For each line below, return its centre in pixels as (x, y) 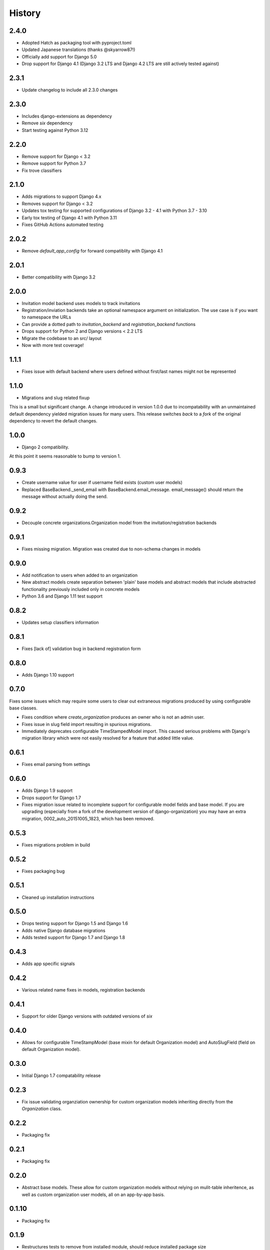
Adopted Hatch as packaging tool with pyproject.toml (77, 43)
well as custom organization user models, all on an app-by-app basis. (93, 1194)
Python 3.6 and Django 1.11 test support (62, 596)
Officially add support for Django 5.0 (59, 56)
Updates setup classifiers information (60, 622)
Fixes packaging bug (43, 871)
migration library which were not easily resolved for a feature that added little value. (108, 738)
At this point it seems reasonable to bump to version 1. (65, 456)
